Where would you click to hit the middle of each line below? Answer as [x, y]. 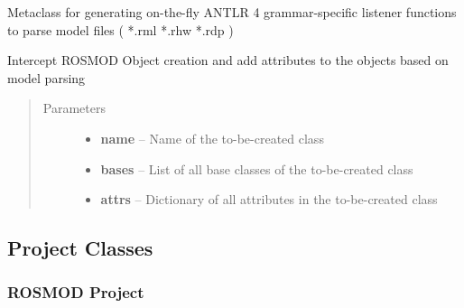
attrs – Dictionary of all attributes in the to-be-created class [269, 199]
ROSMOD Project [76, 292]
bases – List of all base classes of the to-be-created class [257, 168]
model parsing [46, 77]
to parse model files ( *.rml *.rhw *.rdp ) [121, 29]
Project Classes [80, 248]
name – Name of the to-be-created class [212, 138]
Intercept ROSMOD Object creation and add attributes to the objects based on [228, 60]
